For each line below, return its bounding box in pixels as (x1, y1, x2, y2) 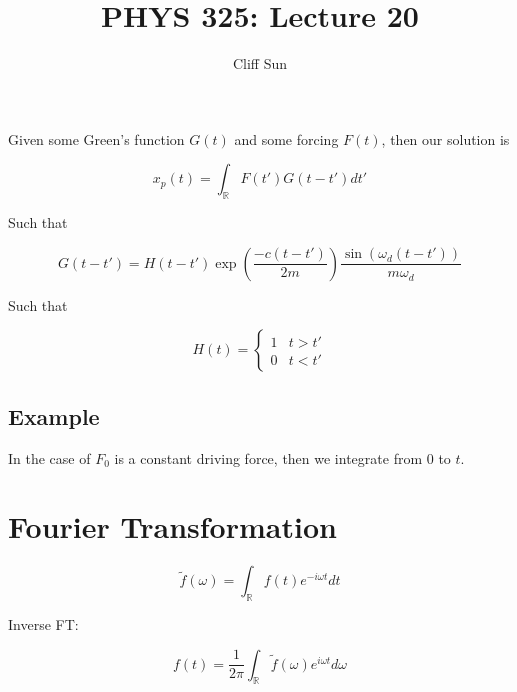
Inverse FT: (8, 614, 79, 635)
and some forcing (234, 128, 339, 149)
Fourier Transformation (8, 506, 337, 547)
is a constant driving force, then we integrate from (114, 447, 423, 468)
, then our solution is (381, 128, 510, 149)
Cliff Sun (232, 53, 288, 74)
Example (8, 400, 100, 431)
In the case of (8, 447, 91, 468)
